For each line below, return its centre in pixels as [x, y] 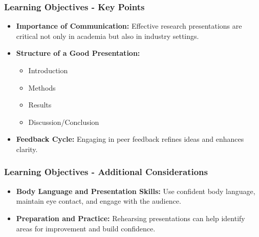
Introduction [48, 70]
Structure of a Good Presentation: [78, 53]
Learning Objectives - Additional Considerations [106, 172]
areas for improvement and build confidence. [86, 228]
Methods [42, 87]
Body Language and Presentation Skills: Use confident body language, [136, 191]
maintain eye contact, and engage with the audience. [99, 201]
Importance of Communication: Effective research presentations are [129, 26]
